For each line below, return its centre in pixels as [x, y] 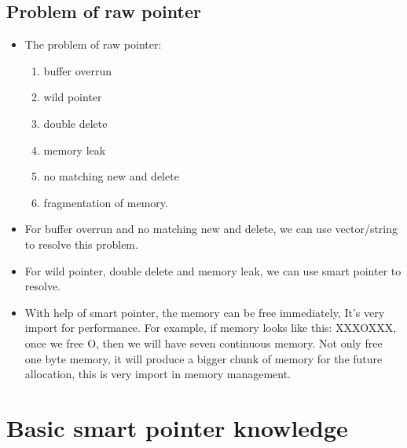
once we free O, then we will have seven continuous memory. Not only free [203, 342]
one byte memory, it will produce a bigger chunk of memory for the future [203, 358]
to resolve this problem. [81, 244]
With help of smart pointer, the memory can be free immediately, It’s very [205, 312]
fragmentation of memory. [106, 202]
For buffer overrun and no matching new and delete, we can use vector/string [211, 229]
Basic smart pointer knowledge [177, 427]
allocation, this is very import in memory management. [158, 374]
